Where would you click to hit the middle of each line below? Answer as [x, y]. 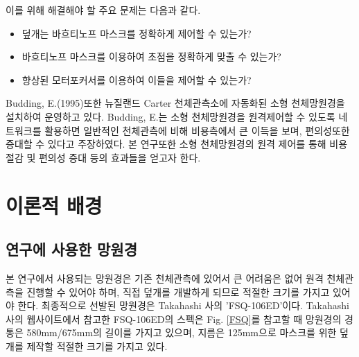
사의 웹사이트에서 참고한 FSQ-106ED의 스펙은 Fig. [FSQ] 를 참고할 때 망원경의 [174, 319]
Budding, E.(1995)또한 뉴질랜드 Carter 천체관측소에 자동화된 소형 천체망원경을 [175, 103]
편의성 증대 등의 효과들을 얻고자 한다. [120, 157]
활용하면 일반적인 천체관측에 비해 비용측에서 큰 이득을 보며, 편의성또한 [197, 130]
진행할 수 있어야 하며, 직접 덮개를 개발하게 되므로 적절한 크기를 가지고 [178, 291]
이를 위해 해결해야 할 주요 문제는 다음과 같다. [103, 10]
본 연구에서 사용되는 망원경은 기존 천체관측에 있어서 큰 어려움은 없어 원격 [165, 278]
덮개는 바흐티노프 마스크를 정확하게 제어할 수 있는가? [137, 33]
